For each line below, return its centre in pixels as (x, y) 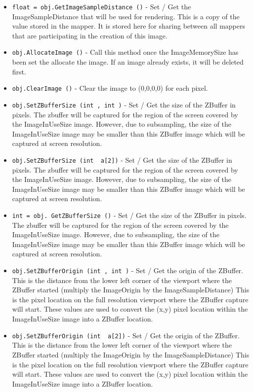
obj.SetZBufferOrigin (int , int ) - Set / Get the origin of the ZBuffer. (128, 270)
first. (19, 71)
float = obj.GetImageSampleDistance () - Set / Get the (102, 6)
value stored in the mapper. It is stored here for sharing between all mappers (128, 26)
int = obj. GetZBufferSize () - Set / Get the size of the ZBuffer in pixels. (129, 215)
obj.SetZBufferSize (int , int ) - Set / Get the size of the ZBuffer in (124, 104)
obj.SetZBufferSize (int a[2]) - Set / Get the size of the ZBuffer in (122, 160)
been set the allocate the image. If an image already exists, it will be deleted (128, 62)
